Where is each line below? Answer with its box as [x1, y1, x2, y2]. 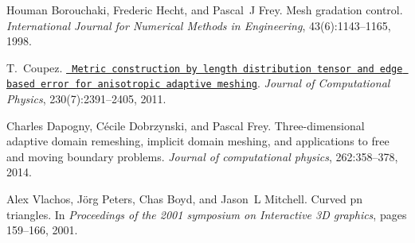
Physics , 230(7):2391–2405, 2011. [6, 91, 166, 107]
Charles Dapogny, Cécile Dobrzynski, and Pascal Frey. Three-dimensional [6, 117, 365, 133]
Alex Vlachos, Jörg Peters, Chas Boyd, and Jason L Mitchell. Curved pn [6, 191, 363, 207]
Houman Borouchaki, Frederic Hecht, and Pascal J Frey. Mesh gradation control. [6, 2, 403, 17]
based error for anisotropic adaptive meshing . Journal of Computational [6, 75, 390, 91]
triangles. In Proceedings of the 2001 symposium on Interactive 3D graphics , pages [6, 206, 407, 222]
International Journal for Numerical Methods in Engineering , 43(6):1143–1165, [6, 17, 391, 33]
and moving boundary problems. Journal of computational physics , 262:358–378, [6, 148, 398, 164]
